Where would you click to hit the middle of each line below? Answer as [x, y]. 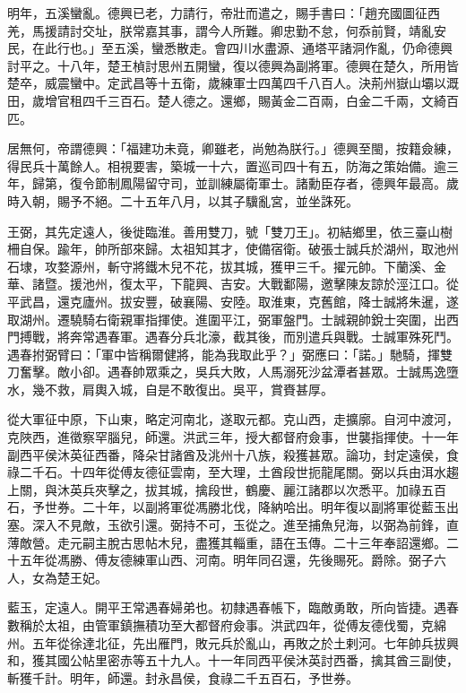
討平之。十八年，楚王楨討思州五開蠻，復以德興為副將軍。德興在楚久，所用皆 [233, 65]
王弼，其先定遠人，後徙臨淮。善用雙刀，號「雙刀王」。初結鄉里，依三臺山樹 [230, 231]
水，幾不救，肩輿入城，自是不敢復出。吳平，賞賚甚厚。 [170, 389]
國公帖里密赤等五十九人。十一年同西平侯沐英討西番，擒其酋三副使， [258, 660]
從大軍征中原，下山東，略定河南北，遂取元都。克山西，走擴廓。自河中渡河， [233, 419]
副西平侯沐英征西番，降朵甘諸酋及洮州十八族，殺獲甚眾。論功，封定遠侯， [227, 454]
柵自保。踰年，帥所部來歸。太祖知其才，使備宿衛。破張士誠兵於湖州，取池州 [233, 249]
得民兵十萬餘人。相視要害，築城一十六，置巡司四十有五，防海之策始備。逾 [227, 165]
